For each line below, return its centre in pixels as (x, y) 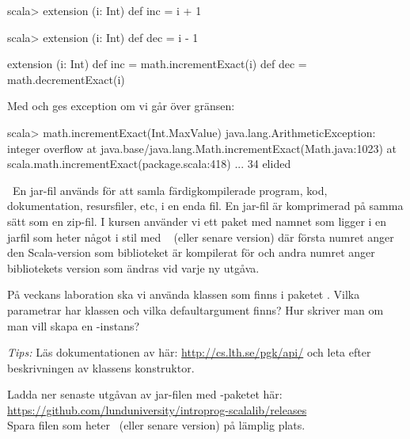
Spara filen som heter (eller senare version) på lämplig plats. (156, 425)
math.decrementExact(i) (66, 79)
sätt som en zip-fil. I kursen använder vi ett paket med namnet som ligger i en (197, 221)
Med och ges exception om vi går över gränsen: (121, 106)
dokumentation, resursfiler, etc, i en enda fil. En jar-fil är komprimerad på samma (205, 206)
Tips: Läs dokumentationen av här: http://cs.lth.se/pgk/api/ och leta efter (189, 352)
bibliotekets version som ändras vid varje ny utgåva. (133, 267)
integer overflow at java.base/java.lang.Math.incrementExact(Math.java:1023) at (202, 148)
